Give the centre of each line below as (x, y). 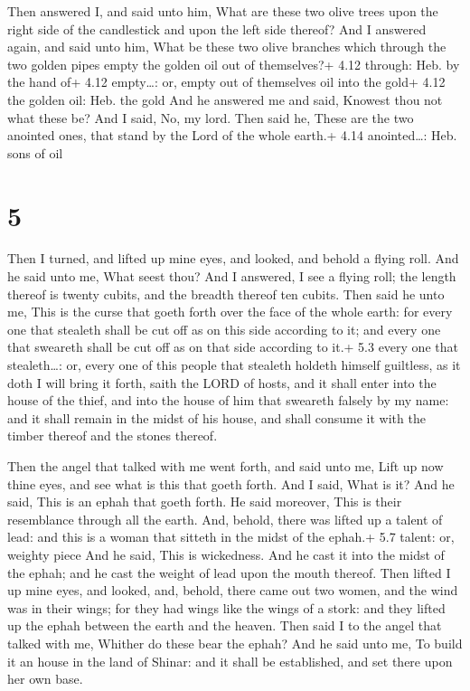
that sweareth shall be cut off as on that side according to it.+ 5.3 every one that (233, 347)
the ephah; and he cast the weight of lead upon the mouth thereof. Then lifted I (229, 572)
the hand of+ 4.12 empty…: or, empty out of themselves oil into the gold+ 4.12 (226, 82)
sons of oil (35, 152)
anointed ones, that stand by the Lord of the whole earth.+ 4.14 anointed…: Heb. (232, 135)
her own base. (45, 679)
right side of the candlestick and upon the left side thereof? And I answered (217, 28)
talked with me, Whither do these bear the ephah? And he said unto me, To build (235, 643)
